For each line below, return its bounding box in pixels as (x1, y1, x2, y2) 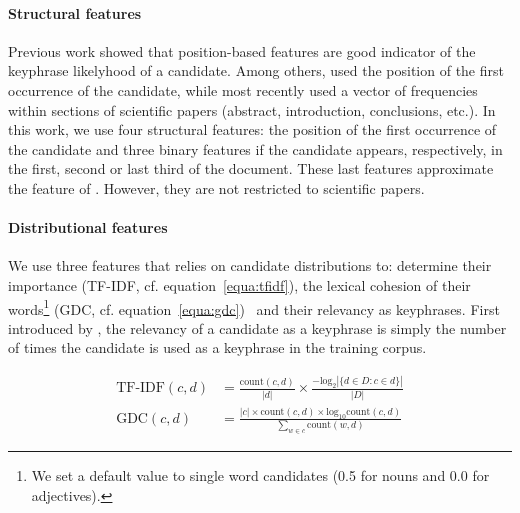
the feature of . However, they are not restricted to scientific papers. (8, 177, 425, 198)
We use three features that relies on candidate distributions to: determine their (8, 255, 492, 276)
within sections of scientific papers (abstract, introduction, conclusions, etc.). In (8, 99, 496, 120)
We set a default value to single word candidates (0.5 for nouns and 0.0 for (31, 465, 490, 486)
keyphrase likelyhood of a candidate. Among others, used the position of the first (8, 60, 504, 81)
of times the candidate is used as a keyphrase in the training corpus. (8, 337, 427, 358)
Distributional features (8, 217, 168, 238)
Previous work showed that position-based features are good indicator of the (8, 40, 476, 61)
